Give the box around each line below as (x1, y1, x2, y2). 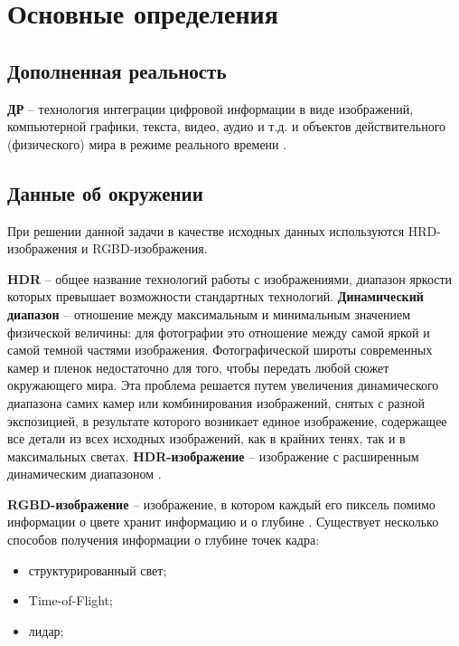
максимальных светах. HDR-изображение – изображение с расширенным (7, 446, 419, 465)
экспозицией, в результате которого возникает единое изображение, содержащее (7, 411, 447, 430)
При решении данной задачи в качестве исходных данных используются (7, 221, 405, 240)
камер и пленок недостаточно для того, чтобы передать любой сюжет (7, 357, 389, 376)
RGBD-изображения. (92, 239, 208, 258)
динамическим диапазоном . (7, 464, 162, 483)
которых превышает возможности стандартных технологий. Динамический (7, 287, 424, 306)
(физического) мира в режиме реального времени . (7, 134, 287, 153)
